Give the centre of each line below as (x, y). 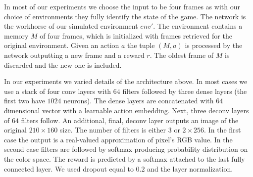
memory (16, 35)
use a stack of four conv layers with (58, 91)
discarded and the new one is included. (63, 65)
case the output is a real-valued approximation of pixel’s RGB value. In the (118, 139)
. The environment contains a (198, 26)
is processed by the (214, 45)
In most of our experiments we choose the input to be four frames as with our (122, 6)
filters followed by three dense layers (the (185, 91)
